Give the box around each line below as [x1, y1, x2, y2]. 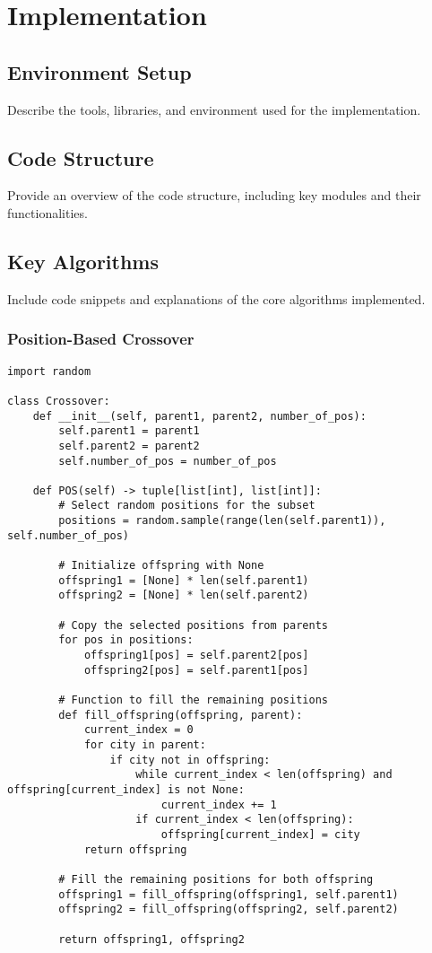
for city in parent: [83, 738, 206, 751]
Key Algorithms [7, 247, 159, 275]
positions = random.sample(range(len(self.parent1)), [58, 514, 386, 528]
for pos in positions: [58, 634, 194, 647]
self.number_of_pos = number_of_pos [58, 454, 277, 468]
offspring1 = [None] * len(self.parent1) [58, 573, 309, 587]
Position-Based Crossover [7, 328, 194, 350]
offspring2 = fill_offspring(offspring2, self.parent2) [58, 903, 399, 916]
